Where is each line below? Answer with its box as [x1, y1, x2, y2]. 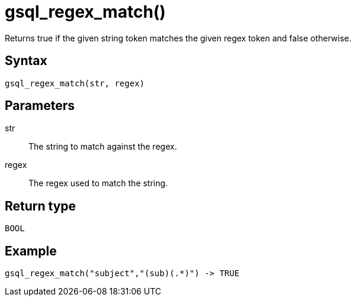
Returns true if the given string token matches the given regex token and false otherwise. [5, 33, 352, 43]
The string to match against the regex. [28, 141, 177, 152]
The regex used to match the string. [28, 178, 168, 189]
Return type [5, 198, 76, 213]
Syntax [5, 53, 47, 69]
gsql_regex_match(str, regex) [5, 78, 145, 88]
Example [5, 243, 57, 258]
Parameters [5, 98, 75, 114]
